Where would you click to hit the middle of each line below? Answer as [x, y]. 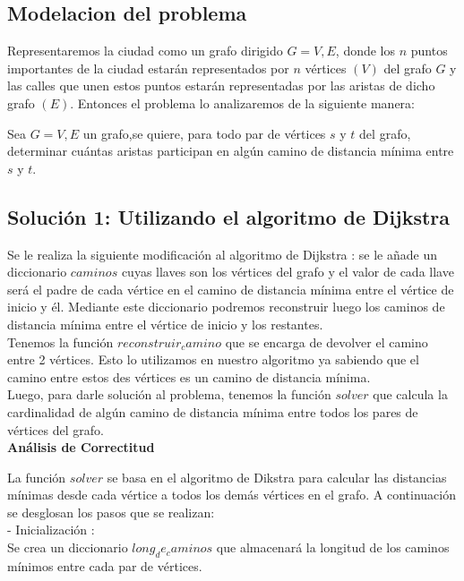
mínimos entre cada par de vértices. [105, 565]
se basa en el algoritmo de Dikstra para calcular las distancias [277, 477]
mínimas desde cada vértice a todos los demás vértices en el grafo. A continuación [232, 495]
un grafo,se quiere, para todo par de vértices [204, 133]
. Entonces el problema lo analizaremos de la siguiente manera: [242, 103]
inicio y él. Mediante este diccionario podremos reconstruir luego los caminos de [226, 307]
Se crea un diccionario [68, 547]
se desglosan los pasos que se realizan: [111, 512]
